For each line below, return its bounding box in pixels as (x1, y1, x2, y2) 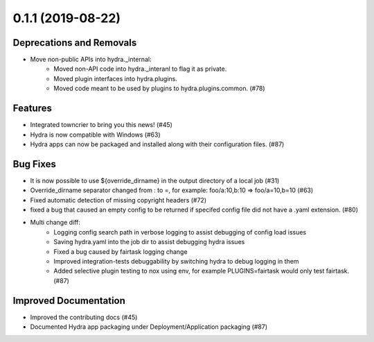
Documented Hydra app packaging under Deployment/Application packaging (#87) (30, 323, 268, 331)
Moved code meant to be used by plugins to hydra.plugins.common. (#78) (53, 84, 266, 93)
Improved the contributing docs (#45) (30, 313, 138, 321)
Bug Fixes (12, 158, 57, 170)
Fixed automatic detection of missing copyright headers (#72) (30, 196, 207, 204)
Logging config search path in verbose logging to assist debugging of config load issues (53, 228, 307, 236)
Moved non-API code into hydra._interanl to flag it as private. (53, 65, 227, 73)
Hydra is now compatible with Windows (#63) (30, 130, 161, 139)
